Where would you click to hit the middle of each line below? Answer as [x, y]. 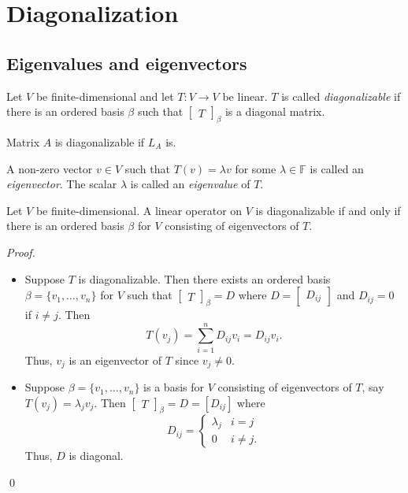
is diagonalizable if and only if [328, 210]
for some [256, 168]
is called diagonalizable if [341, 96]
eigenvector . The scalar [62, 184]
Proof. [21, 252]
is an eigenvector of [115, 360]
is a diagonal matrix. [275, 111]
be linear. [245, 96]
